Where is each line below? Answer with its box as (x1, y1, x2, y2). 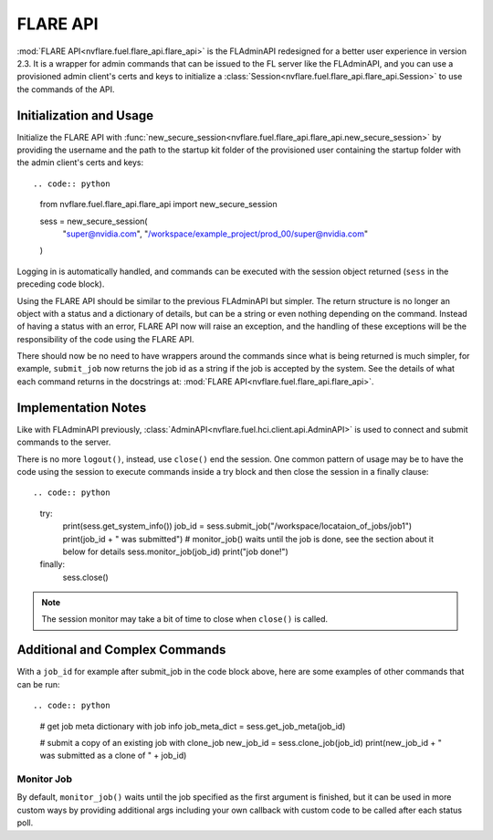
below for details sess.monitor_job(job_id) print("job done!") (62, 546, 289, 557)
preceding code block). (16, 278, 105, 289)
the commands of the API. (16, 83, 115, 95)
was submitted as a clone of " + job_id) (39, 750, 187, 761)
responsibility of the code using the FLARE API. (16, 333, 194, 344)
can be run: (16, 678, 60, 689)
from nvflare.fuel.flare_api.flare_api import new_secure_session (39, 199, 278, 210)
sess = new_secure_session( (39, 215, 148, 226)
